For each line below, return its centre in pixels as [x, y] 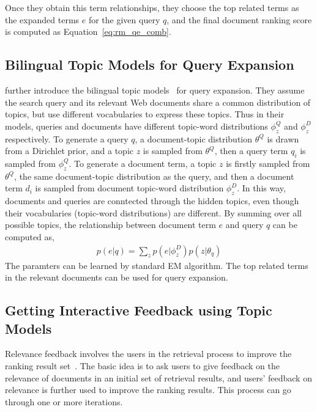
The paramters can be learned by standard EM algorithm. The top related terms [157, 265]
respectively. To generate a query [67, 138]
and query [244, 225]
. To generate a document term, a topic [143, 163]
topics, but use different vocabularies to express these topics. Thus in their [145, 114]
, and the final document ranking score [239, 19]
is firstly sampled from [268, 163]
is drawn [283, 138]
